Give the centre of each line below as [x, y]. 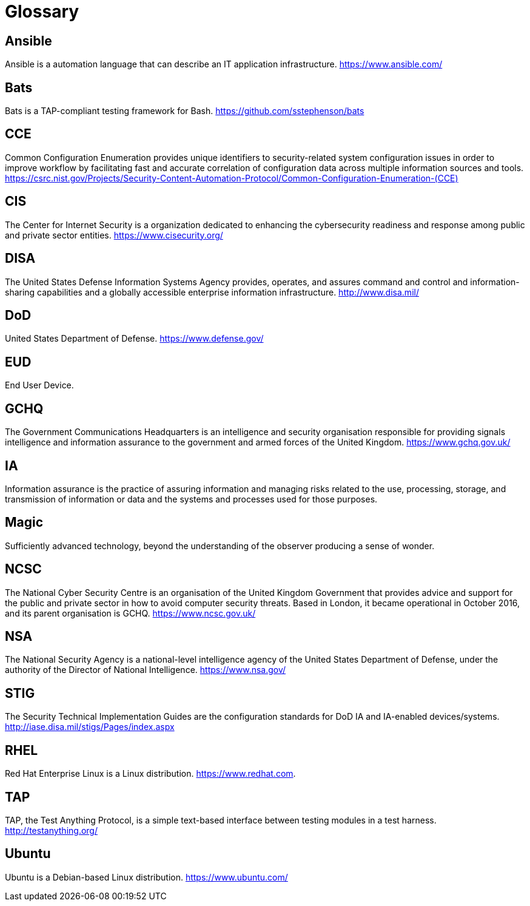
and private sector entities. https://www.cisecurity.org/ [114, 235]
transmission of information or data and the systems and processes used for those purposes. [191, 499]
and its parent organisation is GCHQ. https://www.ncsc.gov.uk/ [130, 613]
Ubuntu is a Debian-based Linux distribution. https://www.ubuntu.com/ [146, 877]
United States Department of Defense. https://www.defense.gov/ [134, 339]
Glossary [42, 12]
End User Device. [39, 385]
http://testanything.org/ [51, 830]
